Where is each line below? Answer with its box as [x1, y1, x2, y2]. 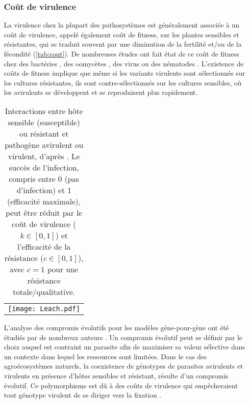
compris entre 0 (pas [9, 173, 79, 184]
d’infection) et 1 [16, 184, 72, 196]
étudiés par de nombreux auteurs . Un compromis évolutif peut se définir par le [4, 332, 243, 342]
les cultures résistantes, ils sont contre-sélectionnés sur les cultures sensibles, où [4, 77, 242, 87]
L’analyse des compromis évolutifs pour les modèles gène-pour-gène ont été [4, 322, 229, 332]
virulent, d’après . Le [8, 150, 80, 162]
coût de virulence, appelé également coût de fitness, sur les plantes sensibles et [4, 29, 239, 39]
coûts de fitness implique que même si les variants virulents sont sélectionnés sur [4, 68, 246, 78]
